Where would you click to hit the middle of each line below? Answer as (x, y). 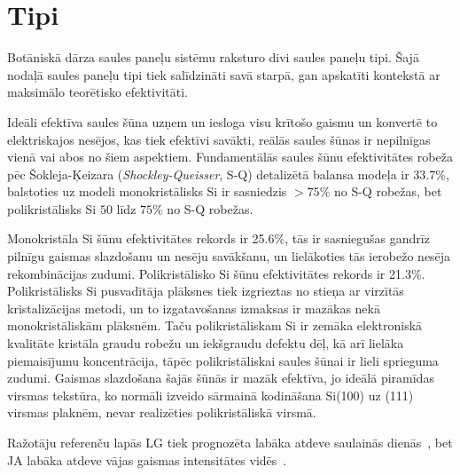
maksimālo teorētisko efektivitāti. (97, 92)
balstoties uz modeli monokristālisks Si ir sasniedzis (147, 191)
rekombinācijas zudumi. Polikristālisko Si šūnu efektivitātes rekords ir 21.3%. (216, 273)
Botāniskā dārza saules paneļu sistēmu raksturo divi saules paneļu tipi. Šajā (213, 57)
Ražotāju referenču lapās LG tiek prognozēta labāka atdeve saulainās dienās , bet (230, 442)
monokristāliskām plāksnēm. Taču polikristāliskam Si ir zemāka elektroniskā (215, 325)
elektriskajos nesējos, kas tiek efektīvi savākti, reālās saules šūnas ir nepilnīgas (219, 139)
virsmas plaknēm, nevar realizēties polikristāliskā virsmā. (162, 412)
